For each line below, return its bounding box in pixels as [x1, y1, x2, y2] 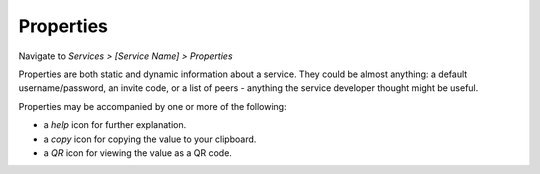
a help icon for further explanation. [43, 119, 187, 131]
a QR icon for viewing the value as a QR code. [43, 146, 232, 159]
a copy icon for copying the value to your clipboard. [43, 133, 257, 145]
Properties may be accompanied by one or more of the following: [18, 100, 287, 112]
